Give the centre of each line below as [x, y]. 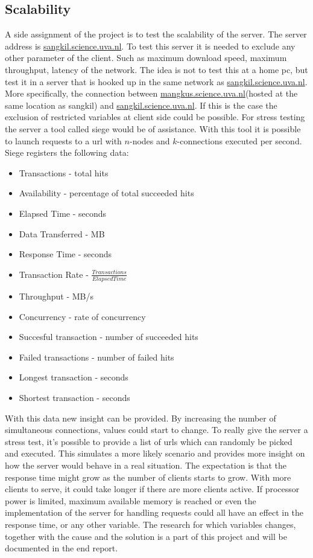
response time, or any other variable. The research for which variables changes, [150, 524]
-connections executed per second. [239, 140]
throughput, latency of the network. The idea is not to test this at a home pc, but [156, 69]
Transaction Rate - [54, 274]
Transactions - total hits [64, 172]
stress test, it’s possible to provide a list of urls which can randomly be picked [149, 441]
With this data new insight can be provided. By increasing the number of [141, 418]
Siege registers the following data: [67, 152]
